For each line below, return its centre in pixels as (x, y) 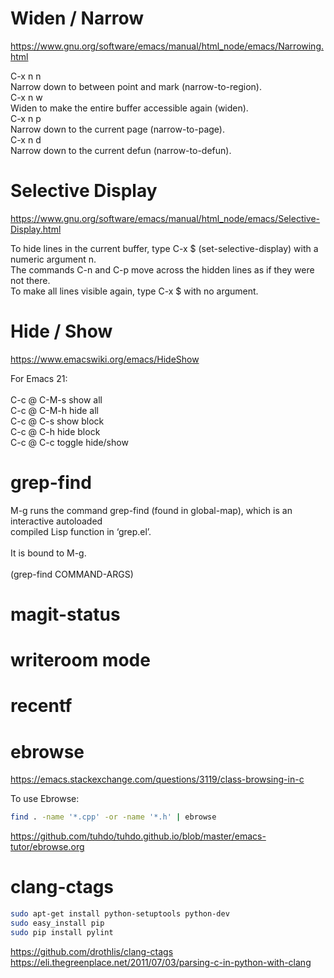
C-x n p (26, 118)
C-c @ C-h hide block (55, 431)
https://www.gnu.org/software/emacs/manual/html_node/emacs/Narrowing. (167, 46)
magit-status (65, 614)
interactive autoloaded (56, 521)
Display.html (36, 229)
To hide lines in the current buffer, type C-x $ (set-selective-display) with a (164, 248)
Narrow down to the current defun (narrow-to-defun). (121, 150)
